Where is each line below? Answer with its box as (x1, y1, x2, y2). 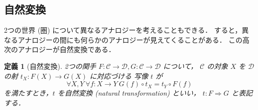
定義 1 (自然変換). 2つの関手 (4, 60, 96, 71)
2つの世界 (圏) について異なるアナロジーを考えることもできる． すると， (4, 25, 242, 35)
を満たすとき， (4, 88, 53, 98)
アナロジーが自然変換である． (17, 44, 116, 55)
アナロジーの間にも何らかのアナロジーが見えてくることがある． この (17, 34, 243, 45)
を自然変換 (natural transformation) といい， (57, 88, 200, 98)
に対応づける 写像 (90, 70, 148, 81)
